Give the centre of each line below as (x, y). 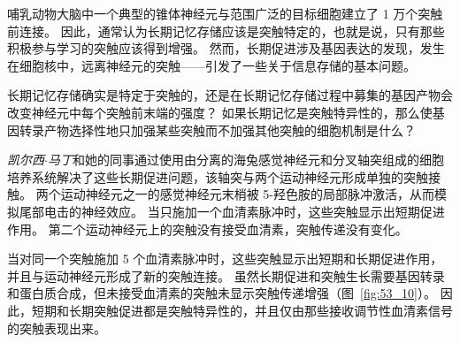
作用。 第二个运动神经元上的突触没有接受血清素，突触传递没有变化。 (207, 229)
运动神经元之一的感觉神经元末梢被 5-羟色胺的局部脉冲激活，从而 (247, 194)
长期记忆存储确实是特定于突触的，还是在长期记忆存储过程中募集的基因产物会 (230, 95)
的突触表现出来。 (57, 328)
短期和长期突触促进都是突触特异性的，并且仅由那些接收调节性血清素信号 (242, 310)
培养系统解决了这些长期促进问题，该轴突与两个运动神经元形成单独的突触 (218, 176)
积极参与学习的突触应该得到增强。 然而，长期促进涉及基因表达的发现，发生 (226, 48)
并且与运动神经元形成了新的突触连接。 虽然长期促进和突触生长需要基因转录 (226, 275)
